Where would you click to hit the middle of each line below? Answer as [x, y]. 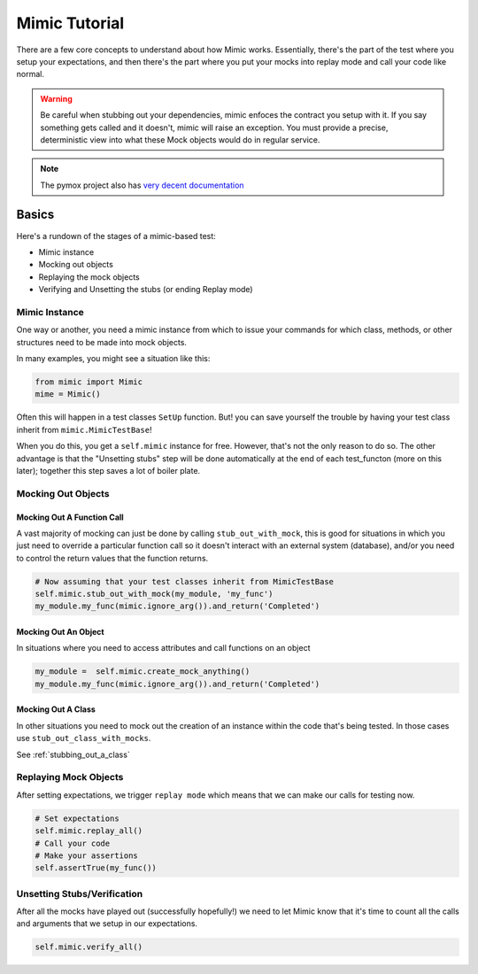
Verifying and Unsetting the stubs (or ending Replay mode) [146, 290]
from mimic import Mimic [89, 382]
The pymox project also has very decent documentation [142, 185]
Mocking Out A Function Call [70, 517]
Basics [35, 215]
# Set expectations [77, 818]
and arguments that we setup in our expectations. [107, 924]
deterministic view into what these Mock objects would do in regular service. [180, 139]
